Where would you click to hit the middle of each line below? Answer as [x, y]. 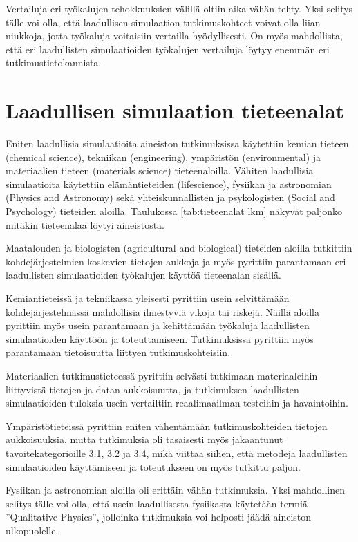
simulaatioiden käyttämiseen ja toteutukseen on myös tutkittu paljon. [153, 466]
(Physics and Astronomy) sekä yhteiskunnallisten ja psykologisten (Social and [170, 197]
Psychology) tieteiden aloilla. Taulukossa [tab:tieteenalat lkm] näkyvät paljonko [174, 211]
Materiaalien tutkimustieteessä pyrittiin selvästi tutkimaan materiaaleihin [162, 375]
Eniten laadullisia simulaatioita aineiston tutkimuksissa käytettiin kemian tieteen [177, 143]
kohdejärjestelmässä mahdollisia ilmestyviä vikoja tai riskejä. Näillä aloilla [163, 311]
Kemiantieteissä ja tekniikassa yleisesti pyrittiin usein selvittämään [148, 298]
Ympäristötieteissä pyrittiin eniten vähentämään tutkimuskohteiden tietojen [167, 426]
